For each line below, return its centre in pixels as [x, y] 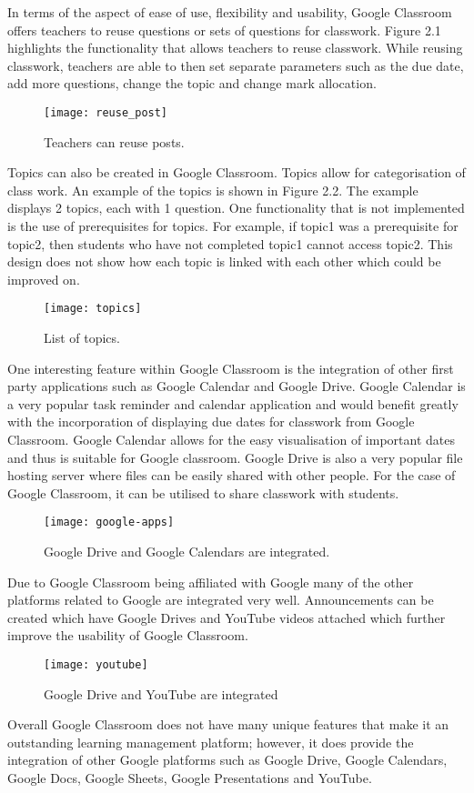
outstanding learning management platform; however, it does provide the [211, 742]
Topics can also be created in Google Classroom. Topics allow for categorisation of [237, 172]
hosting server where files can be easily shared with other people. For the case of [232, 475]
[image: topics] [93, 309]
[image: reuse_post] [106, 112]
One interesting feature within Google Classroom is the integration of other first [231, 368]
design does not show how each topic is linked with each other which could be [224, 261]
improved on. [44, 279]
